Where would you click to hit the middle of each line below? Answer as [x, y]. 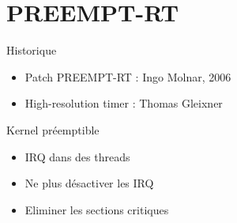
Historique [32, 50]
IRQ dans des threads [77, 156]
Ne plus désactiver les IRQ [89, 183]
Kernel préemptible [53, 129]
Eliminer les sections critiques [97, 209]
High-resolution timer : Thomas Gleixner [124, 103]
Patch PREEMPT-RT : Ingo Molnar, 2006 [128, 76]
